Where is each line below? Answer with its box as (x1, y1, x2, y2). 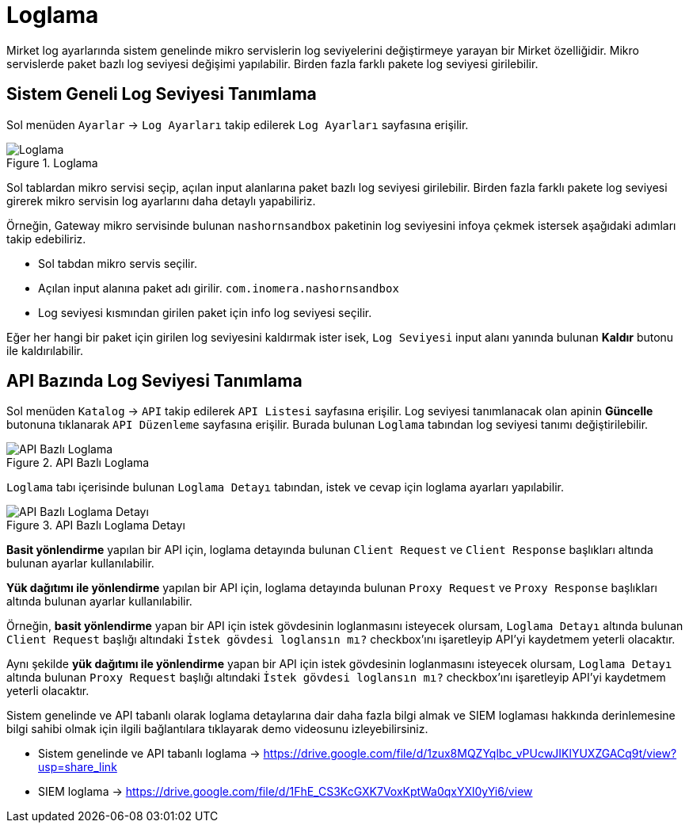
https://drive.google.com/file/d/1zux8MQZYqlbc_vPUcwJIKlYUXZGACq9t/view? (263, 747, 677, 761)
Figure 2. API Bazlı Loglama (6, 456, 150, 470)
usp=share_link (38, 760, 117, 774)
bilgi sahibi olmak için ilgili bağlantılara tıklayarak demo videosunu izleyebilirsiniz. (6, 722, 428, 736)
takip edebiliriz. (6, 231, 86, 246)
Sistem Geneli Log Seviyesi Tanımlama (6, 84, 317, 105)
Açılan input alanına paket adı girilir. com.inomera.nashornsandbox (38, 281, 399, 295)
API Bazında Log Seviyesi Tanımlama (6, 371, 303, 392)
